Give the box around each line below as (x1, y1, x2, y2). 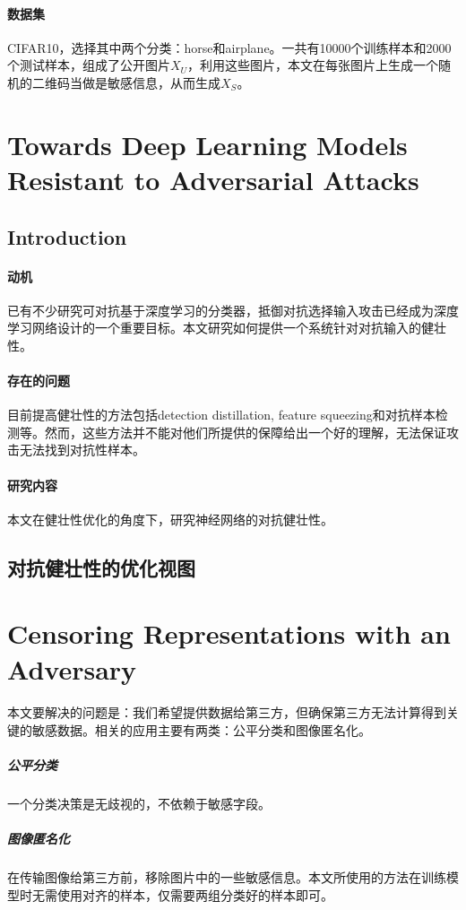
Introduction (7, 222, 127, 250)
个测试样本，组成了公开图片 (7, 56, 170, 74)
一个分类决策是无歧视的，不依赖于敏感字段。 (7, 794, 271, 813)
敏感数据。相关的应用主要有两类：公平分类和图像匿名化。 (31, 721, 371, 739)
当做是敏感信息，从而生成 (69, 73, 220, 91)
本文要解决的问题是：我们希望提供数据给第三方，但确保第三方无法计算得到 (7, 703, 446, 722)
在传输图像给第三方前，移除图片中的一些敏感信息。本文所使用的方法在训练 (7, 868, 446, 887)
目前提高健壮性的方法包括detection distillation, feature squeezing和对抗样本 (7, 405, 436, 424)
